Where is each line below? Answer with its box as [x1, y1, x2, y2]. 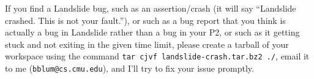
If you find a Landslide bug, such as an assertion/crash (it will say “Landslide [5, 2, 296, 14]
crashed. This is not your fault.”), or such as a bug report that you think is [5, 13, 286, 26]
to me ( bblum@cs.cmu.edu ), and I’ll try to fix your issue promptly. [5, 62, 254, 75]
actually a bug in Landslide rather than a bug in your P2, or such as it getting [5, 26, 300, 39]
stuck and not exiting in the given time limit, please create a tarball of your [5, 37, 289, 50]
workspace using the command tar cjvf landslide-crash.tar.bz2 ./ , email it [5, 50, 310, 62]
